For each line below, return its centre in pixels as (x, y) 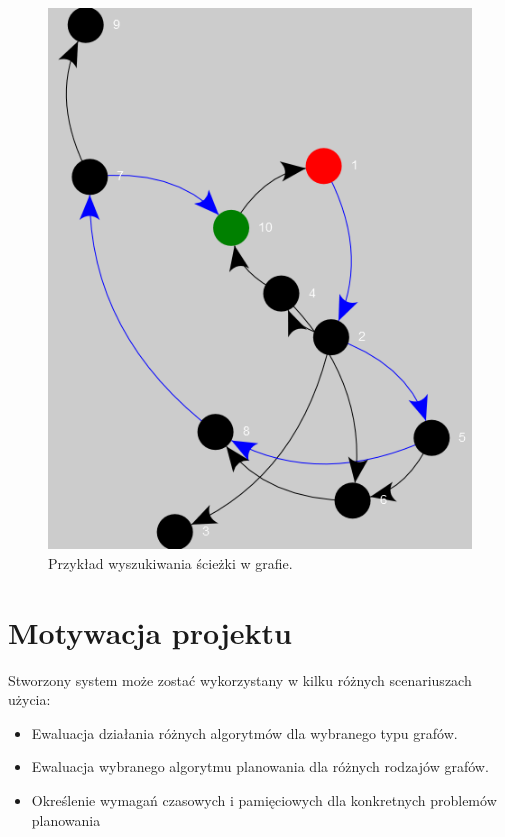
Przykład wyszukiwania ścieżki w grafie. (170, 562)
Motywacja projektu (150, 631)
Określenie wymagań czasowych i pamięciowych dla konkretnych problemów (264, 799)
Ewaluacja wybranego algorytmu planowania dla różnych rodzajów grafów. (260, 766)
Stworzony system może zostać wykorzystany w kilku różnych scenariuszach (240, 679)
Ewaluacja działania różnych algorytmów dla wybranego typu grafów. (244, 732)
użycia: (29, 699)
